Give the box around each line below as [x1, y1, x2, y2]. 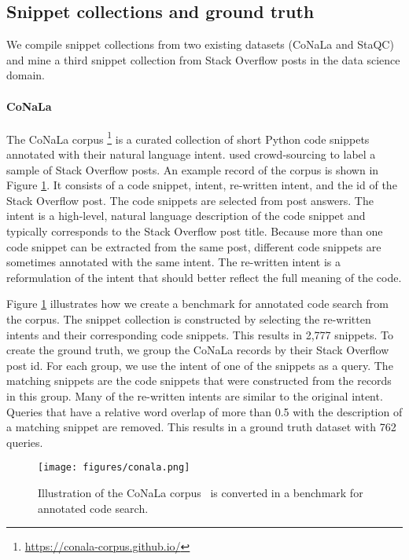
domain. [6, 67, 46, 83]
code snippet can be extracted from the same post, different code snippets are [6, 238, 381, 254]
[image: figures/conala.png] [38, 462, 190, 474]
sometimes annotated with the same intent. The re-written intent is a [6, 254, 341, 270]
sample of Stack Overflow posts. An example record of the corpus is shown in [6, 161, 379, 178]
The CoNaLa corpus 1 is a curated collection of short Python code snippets [6, 128, 370, 147]
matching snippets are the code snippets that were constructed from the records [6, 372, 392, 389]
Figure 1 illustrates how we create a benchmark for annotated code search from [6, 295, 389, 312]
